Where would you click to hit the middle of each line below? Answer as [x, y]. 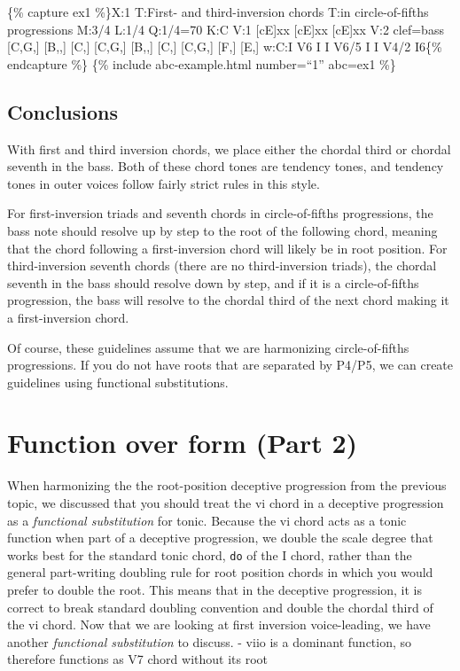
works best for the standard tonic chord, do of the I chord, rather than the [210, 554]
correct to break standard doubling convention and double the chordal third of [220, 607]
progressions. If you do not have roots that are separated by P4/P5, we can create [230, 365]
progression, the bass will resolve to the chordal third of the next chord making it [228, 300]
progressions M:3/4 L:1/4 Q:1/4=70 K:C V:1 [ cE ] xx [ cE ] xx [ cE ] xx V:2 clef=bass [226, 29]
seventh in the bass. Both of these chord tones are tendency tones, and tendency [226, 166]
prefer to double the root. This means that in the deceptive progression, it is [215, 590]
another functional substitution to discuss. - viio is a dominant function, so [210, 641]
